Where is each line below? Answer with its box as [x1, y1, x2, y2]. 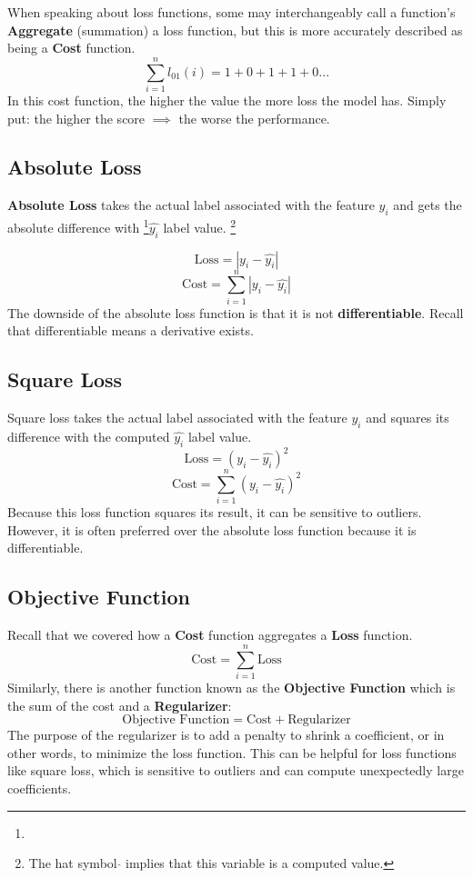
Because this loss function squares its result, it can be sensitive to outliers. [7, 503, 422, 522]
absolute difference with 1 [7, 215, 149, 236]
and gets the [393, 195, 462, 215]
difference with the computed [7, 426, 170, 445]
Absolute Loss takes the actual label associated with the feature [7, 195, 375, 215]
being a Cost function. [7, 38, 136, 57]
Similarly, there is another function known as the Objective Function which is [7, 677, 456, 696]
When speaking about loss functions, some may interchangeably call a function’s [7, 3, 456, 21]
